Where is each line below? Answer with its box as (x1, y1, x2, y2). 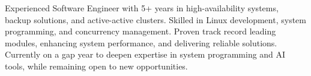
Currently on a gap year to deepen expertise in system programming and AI (5, 48, 286, 61)
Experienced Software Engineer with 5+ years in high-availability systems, (5, 2, 279, 14)
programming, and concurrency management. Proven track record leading (5, 25, 276, 37)
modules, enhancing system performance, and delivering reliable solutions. (5, 36, 277, 49)
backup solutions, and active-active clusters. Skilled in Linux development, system (5, 13, 306, 26)
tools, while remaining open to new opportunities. (5, 59, 188, 72)
